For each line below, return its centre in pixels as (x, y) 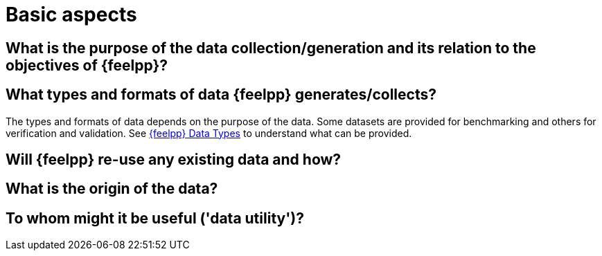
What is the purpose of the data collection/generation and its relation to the (271, 48)
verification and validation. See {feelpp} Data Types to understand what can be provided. (209, 133)
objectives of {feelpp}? (87, 65)
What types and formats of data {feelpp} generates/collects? (221, 95)
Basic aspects (71, 15)
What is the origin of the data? (112, 189)
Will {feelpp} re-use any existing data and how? (174, 160)
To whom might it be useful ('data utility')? (155, 218)
